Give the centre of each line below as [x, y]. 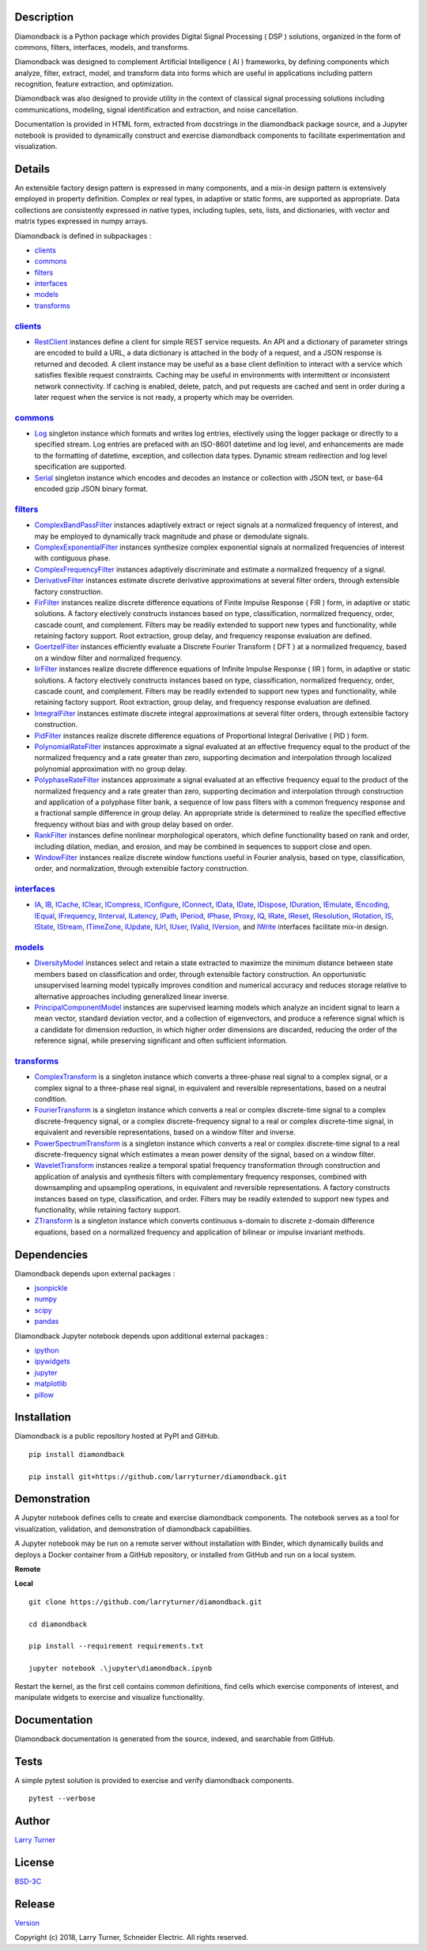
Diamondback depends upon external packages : [95, 1273]
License [34, 1862]
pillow [44, 1394]
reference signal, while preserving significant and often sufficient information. [161, 1040]
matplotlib [51, 1384]
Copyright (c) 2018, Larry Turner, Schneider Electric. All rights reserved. [132, 1938]
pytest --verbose [62, 1799]
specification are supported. [80, 466]
